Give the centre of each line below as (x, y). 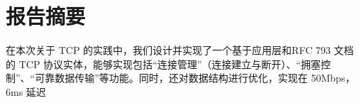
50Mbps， (333, 78)
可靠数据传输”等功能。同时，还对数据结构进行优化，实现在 (171, 78)
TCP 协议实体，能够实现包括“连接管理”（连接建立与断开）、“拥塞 (170, 64)
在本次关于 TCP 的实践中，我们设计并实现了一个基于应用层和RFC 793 (168, 50)
